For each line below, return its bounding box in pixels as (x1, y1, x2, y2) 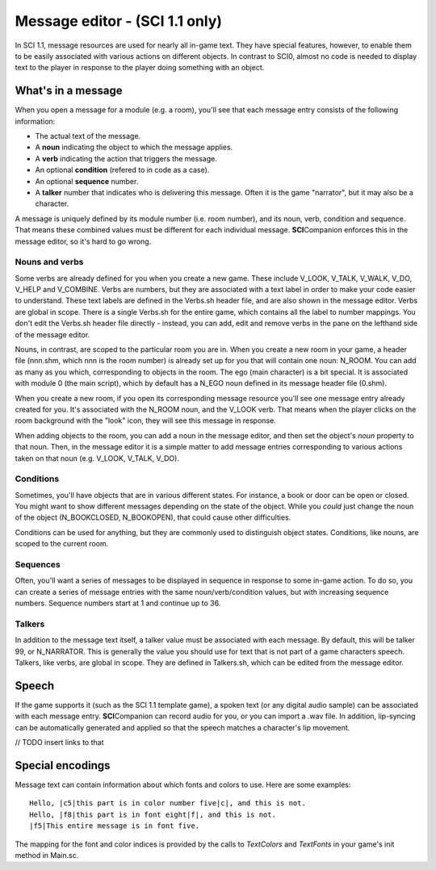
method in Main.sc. (15, 851, 79, 860)
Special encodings (15, 759, 111, 772)
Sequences (15, 559, 61, 570)
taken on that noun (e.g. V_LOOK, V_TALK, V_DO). (15, 453, 179, 463)
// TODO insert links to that (15, 738, 104, 747)
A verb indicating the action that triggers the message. (35, 153, 217, 163)
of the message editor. (15, 329, 90, 339)
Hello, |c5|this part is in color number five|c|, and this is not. (29, 799, 306, 808)
